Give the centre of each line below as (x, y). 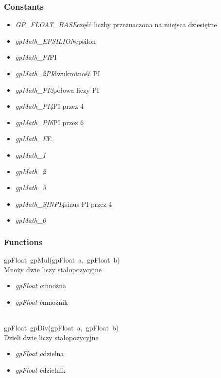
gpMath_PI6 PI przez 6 (50, 122)
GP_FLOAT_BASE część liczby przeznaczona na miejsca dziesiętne (116, 25)
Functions (23, 241)
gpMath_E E (34, 139)
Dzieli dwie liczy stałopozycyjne (51, 337)
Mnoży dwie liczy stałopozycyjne (53, 269)
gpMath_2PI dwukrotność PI (58, 73)
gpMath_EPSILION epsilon (55, 41)
